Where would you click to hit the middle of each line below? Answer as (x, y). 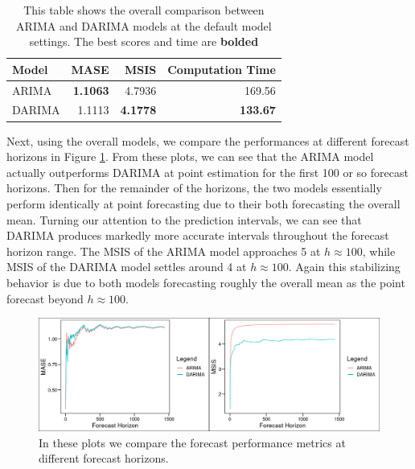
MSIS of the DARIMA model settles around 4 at (127, 267)
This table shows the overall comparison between (144, 10)
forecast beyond (45, 298)
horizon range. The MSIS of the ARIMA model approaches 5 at (164, 251)
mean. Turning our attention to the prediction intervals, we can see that (184, 219)
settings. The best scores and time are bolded (144, 41)
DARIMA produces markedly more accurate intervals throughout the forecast (198, 235)
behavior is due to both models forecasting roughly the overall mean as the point (206, 282)
